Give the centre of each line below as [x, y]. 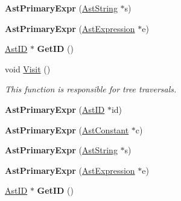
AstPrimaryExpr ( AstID [55, 109]
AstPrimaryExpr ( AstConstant [67, 129]
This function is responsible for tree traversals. [91, 89]
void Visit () [28, 69]
